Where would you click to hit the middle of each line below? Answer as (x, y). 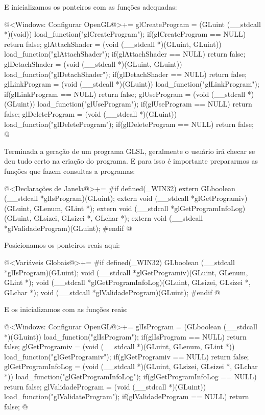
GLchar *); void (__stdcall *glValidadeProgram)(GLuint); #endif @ (112, 292)
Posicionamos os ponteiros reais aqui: (62, 245)
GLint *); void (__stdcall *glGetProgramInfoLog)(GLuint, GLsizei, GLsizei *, (127, 282)
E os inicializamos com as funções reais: (66, 309)
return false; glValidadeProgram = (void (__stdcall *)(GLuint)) (105, 386)
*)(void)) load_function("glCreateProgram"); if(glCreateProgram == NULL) (125, 34)
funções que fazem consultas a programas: (70, 171)
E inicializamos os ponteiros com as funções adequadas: (91, 7)
